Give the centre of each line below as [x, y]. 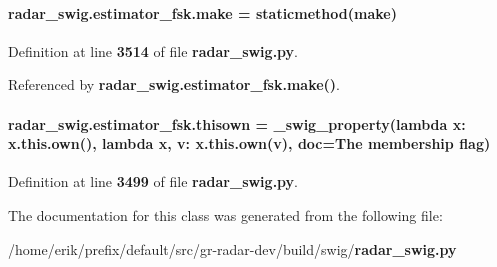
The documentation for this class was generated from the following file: [225, 214]
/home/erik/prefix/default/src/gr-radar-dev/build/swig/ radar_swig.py [232, 248]
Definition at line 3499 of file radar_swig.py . [153, 181]
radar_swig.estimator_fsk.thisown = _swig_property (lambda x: [237, 123]
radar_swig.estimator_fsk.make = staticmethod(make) [202, 12]
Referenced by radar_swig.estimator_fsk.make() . [174, 84]
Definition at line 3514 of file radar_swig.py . [153, 50]
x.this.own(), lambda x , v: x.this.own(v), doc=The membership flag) [249, 143]
